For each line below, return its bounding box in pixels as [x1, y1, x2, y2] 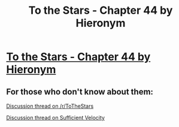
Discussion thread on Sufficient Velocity [6, 114, 105, 121]
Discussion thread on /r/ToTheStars [6, 102, 94, 110]
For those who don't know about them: [6, 86, 154, 96]
